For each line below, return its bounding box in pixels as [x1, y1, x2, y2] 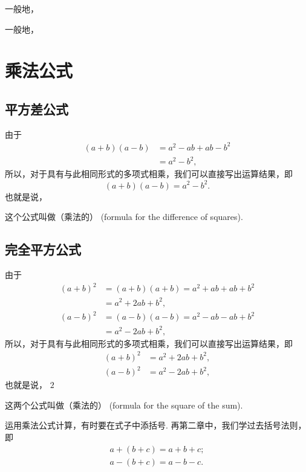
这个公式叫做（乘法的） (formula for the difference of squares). [5, 210, 243, 223]
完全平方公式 [5, 240, 81, 259]
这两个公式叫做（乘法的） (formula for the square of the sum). [5, 398, 243, 411]
